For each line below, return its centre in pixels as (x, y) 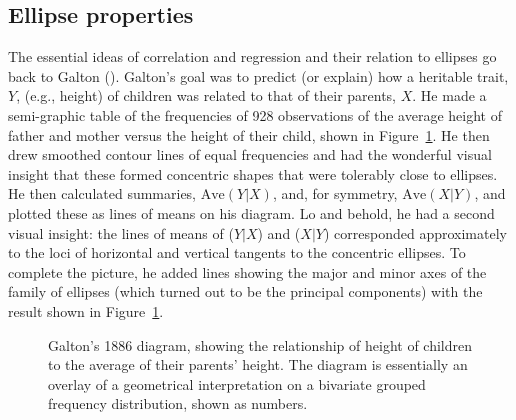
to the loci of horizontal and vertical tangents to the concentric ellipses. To (237, 252)
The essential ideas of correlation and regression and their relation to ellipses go (252, 56)
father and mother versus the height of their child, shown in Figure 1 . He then (249, 134)
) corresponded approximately (415, 232)
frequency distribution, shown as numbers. (178, 403)
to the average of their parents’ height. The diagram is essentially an (258, 364)
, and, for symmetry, (335, 193)
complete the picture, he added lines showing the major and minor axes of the (247, 271)
